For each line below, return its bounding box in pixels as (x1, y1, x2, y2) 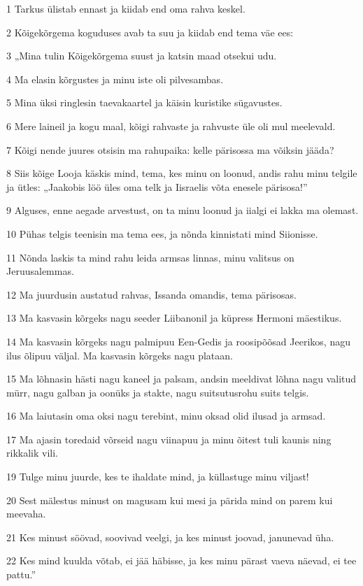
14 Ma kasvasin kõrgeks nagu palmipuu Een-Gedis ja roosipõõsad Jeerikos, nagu (6, 334, 350, 348)
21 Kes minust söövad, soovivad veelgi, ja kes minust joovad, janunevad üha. (6, 529, 334, 544)
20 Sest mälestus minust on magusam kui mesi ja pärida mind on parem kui (6, 492, 333, 507)
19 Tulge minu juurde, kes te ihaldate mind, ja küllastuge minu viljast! (6, 469, 309, 484)
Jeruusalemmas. (6, 264, 74, 278)
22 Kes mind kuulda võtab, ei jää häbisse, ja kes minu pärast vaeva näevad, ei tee (6, 553, 357, 568)
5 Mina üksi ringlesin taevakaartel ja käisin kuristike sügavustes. (6, 95, 283, 110)
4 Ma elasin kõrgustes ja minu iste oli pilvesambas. (6, 71, 224, 86)
